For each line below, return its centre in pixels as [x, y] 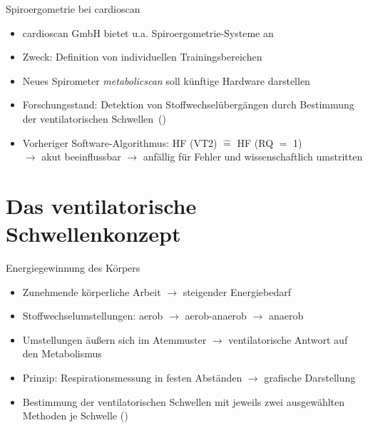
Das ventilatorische [101, 205]
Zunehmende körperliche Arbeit [92, 291]
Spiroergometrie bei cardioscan [73, 9]
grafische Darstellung [310, 378]
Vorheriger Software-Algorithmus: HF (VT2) [120, 142]
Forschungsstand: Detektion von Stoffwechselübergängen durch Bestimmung [188, 105]
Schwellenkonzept [93, 234]
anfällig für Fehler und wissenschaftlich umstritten [253, 157]
